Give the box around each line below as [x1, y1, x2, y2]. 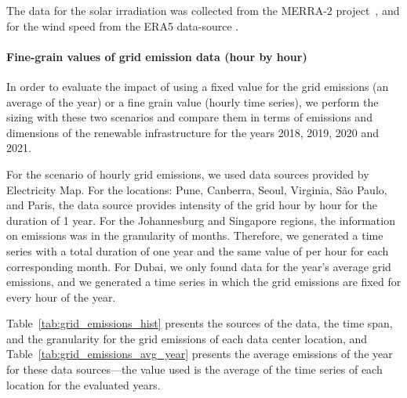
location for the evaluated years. [6, 376, 161, 393]
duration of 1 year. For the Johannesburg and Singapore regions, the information [6, 212, 395, 228]
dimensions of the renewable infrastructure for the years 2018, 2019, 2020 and [6, 124, 379, 140]
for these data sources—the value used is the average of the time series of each [6, 361, 383, 378]
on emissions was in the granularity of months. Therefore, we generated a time [6, 227, 383, 244]
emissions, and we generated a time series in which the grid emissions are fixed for [6, 273, 402, 290]
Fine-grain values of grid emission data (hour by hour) [6, 48, 307, 64]
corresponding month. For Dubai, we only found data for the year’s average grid [6, 258, 391, 274]
